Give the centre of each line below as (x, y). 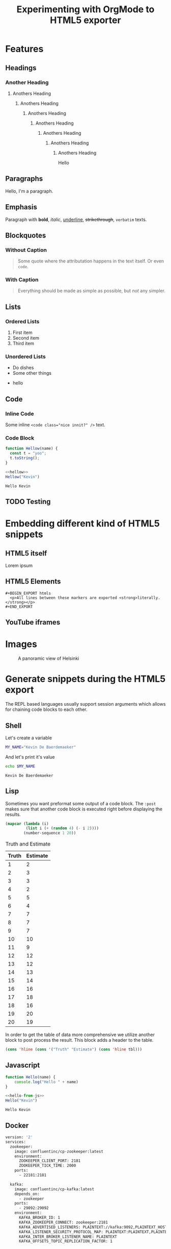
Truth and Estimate (28, 844)
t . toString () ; (25, 458)
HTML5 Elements (33, 581)
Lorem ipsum (19, 566)
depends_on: (27, 1194)
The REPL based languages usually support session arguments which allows (85, 704)
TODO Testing (28, 502)
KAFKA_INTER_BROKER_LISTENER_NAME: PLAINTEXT (68, 1237)
